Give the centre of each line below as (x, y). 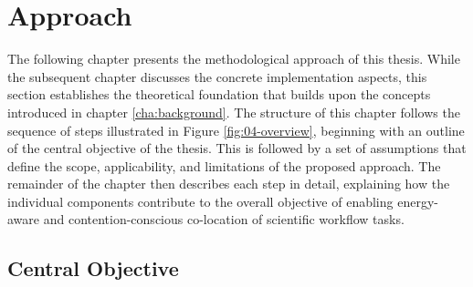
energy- (418, 201)
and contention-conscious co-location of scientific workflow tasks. (224, 219)
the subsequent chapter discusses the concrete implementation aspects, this (217, 76)
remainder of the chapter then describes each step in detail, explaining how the (229, 184)
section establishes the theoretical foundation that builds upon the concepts (219, 94)
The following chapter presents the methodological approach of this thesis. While (234, 59)
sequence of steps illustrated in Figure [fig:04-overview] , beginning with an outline (236, 130)
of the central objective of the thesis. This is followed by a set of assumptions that (237, 148)
